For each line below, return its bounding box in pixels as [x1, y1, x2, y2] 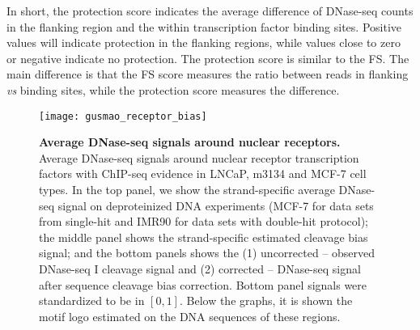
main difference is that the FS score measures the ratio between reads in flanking [6, 66, 409, 82]
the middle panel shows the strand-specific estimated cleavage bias [39, 228, 368, 245]
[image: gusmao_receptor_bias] [39, 110, 207, 122]
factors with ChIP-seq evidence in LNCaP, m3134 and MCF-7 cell [39, 165, 367, 182]
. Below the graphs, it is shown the [179, 292, 353, 309]
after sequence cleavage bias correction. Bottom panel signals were [39, 276, 367, 293]
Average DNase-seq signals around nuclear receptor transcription [39, 149, 359, 166]
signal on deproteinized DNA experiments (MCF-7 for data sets [57, 197, 374, 214]
